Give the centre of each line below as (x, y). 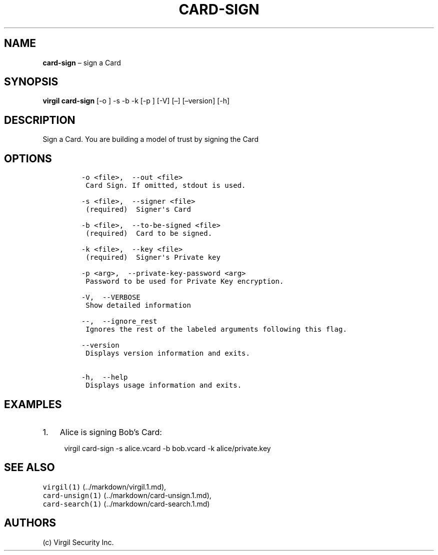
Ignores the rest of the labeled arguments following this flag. (216, 329)
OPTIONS (28, 158)
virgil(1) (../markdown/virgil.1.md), (104, 487)
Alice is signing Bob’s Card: (111, 432)
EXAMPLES (33, 404)
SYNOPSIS (31, 82)
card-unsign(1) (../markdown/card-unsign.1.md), (127, 495)
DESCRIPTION (40, 120)
